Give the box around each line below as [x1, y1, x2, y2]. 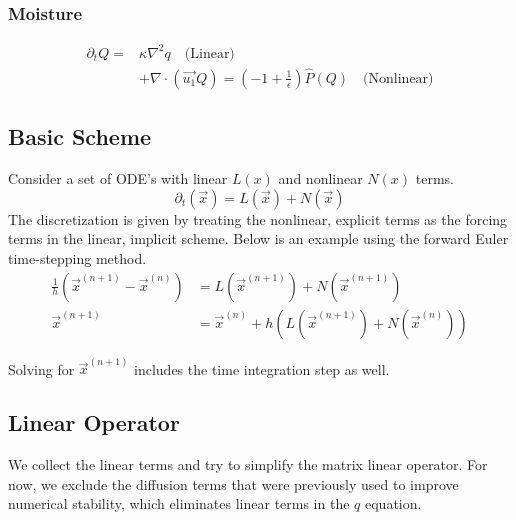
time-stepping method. [8, 247, 147, 268]
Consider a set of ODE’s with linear [8, 168, 228, 189]
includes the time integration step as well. [134, 358, 390, 379]
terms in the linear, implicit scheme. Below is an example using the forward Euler [8, 228, 509, 249]
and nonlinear [278, 168, 363, 189]
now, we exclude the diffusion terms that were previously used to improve [8, 473, 459, 494]
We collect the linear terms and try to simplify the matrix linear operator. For [8, 454, 488, 475]
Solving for [8, 358, 75, 379]
